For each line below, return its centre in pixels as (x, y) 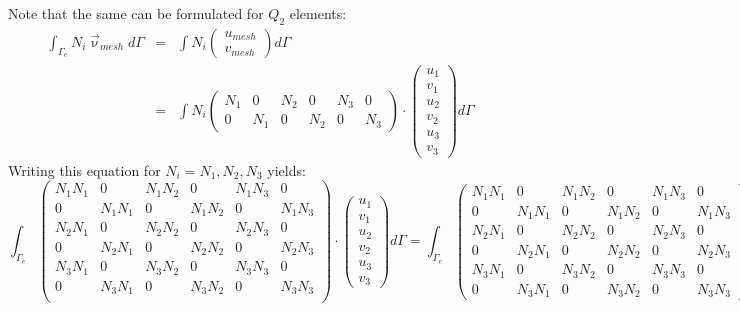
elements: (318, 13)
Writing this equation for (84, 169)
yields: (286, 169)
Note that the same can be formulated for (136, 13)
